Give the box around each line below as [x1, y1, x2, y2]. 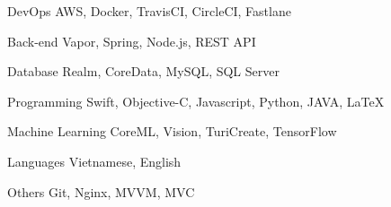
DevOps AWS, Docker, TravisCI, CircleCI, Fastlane [7, 2, 291, 20]
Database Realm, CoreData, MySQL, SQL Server [7, 62, 280, 81]
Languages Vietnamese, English [7, 151, 182, 170]
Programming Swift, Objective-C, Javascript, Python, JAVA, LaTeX [7, 91, 385, 110]
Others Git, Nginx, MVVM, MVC [7, 182, 195, 201]
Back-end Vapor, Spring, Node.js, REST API [7, 31, 256, 50]
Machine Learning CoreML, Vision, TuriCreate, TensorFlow [7, 122, 337, 141]
